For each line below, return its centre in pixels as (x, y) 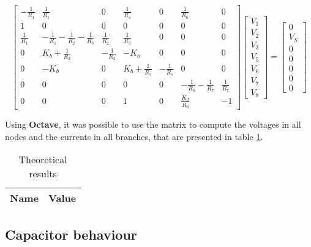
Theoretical (43, 160)
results (43, 174)
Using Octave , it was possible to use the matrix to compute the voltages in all (153, 124)
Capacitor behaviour (71, 234)
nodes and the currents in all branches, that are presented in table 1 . (134, 136)
